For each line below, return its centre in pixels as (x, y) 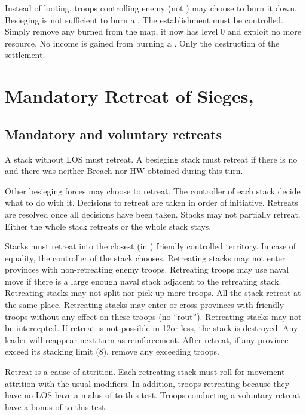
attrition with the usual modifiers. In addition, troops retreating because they (147, 383)
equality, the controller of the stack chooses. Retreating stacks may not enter (145, 257)
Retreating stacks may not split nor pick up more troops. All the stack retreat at (153, 293)
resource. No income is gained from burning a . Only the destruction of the (142, 43)
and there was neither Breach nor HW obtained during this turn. (124, 171)
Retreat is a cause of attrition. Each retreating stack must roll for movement (145, 372)
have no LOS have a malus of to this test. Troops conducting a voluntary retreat (153, 395)
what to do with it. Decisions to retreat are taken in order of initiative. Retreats (152, 202)
